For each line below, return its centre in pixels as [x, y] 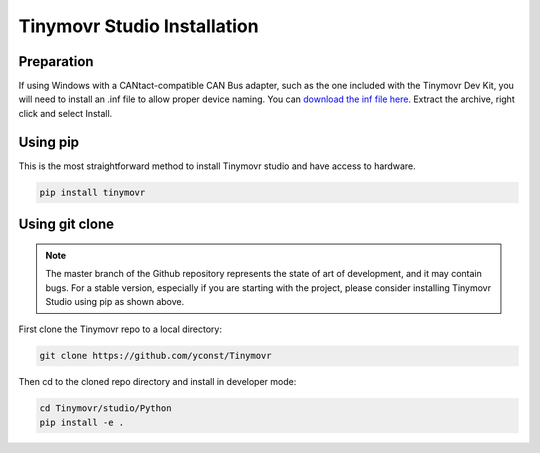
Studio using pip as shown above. [115, 301]
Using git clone [66, 224]
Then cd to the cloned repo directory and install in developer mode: [157, 382]
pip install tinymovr [92, 192]
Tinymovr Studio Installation [138, 26]
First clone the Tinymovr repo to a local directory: [120, 329]
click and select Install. [65, 113]
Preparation [56, 61]
